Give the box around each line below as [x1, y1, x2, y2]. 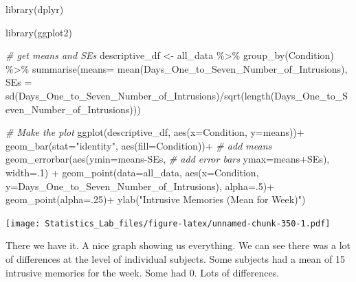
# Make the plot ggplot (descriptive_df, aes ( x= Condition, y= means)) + [5, 125, 304, 139]
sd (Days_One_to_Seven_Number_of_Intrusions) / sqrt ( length [5, 88, 271, 102]
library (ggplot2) [5, 25, 72, 39]
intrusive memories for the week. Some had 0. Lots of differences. [5, 265, 280, 279]
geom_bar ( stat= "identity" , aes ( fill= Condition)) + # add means [5, 138, 272, 152]
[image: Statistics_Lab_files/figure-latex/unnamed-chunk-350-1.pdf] [5, 218, 331, 228]
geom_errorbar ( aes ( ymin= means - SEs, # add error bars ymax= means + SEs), [5, 152, 330, 166]
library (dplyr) [5, 2, 64, 16]
